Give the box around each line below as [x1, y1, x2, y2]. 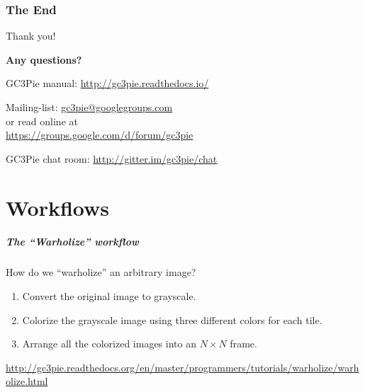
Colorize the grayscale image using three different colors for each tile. [22, 312, 322, 327]
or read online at [6, 113, 78, 128]
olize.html [6, 374, 48, 388]
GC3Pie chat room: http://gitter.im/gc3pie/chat [6, 151, 218, 166]
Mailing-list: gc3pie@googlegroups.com [6, 100, 173, 114]
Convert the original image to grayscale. [22, 288, 196, 303]
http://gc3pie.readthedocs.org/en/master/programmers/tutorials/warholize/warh [6, 359, 359, 374]
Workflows [6, 192, 110, 221]
